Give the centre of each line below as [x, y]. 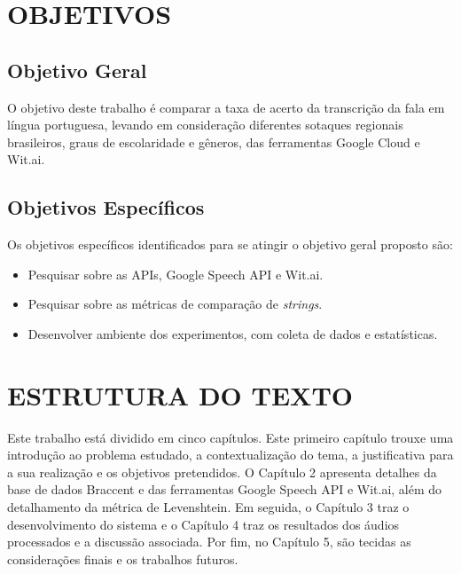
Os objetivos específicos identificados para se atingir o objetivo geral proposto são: [230, 244]
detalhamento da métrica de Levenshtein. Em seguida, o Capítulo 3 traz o [208, 507]
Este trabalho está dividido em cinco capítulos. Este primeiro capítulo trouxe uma [230, 437]
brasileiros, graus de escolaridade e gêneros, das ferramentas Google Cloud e [214, 142]
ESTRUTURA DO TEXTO [180, 394]
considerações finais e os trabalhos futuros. [123, 558]
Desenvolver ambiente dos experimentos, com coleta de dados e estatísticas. [233, 333]
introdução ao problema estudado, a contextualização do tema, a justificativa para [230, 455]
